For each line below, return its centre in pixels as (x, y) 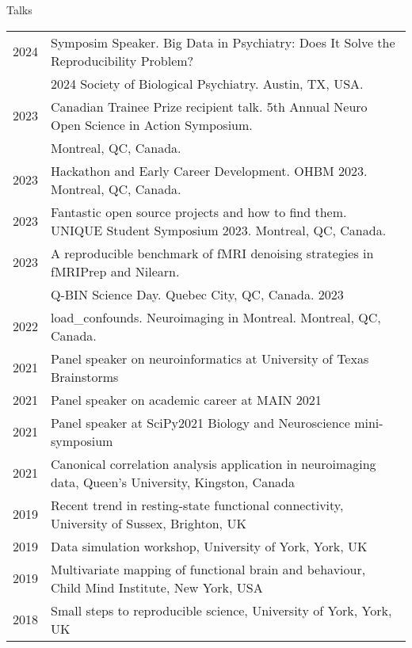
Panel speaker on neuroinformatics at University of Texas (210, 358)
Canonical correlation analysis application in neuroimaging (214, 463)
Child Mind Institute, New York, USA (157, 587)
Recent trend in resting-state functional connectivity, (197, 505)
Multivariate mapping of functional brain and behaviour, (208, 569)
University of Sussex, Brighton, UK (149, 523)
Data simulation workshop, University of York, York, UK (209, 546)
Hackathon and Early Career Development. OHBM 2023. (209, 170)
